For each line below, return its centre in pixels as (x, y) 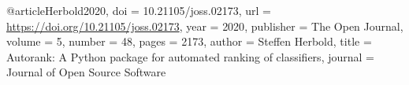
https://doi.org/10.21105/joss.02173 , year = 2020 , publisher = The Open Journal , (205, 26)
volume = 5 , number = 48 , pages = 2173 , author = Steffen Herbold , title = (189, 41)
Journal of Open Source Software (86, 72)
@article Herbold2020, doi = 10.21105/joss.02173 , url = (139, 10)
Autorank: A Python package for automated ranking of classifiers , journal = (190, 56)
